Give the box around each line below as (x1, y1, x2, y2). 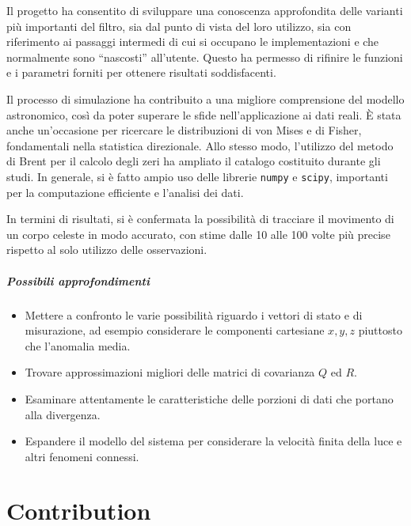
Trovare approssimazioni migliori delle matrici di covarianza (25, 364, 315, 380)
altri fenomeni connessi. (25, 448, 139, 464)
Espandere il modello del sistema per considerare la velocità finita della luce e (25, 433, 402, 449)
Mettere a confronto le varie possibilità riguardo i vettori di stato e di (25, 306, 363, 323)
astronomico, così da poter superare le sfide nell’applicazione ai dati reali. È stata (6, 106, 401, 123)
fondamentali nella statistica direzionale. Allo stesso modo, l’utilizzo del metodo (6, 137, 394, 153)
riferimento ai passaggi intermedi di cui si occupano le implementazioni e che (6, 33, 379, 50)
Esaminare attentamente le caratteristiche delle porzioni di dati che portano (25, 390, 394, 407)
